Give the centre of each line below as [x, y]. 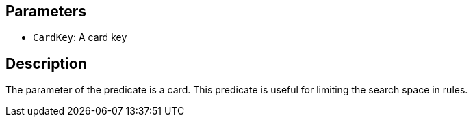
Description [46, 63]
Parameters [46, 11]
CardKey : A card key [80, 37]
